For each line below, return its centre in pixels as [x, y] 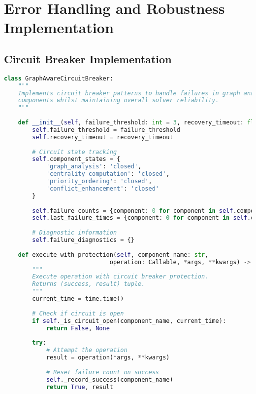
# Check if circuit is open [78, 313]
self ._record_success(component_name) [110, 379]
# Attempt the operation [87, 350]
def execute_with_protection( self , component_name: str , [113, 255]
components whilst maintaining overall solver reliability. [118, 100]
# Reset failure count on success [102, 372]
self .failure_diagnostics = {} [83, 240]
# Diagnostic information [75, 233]
